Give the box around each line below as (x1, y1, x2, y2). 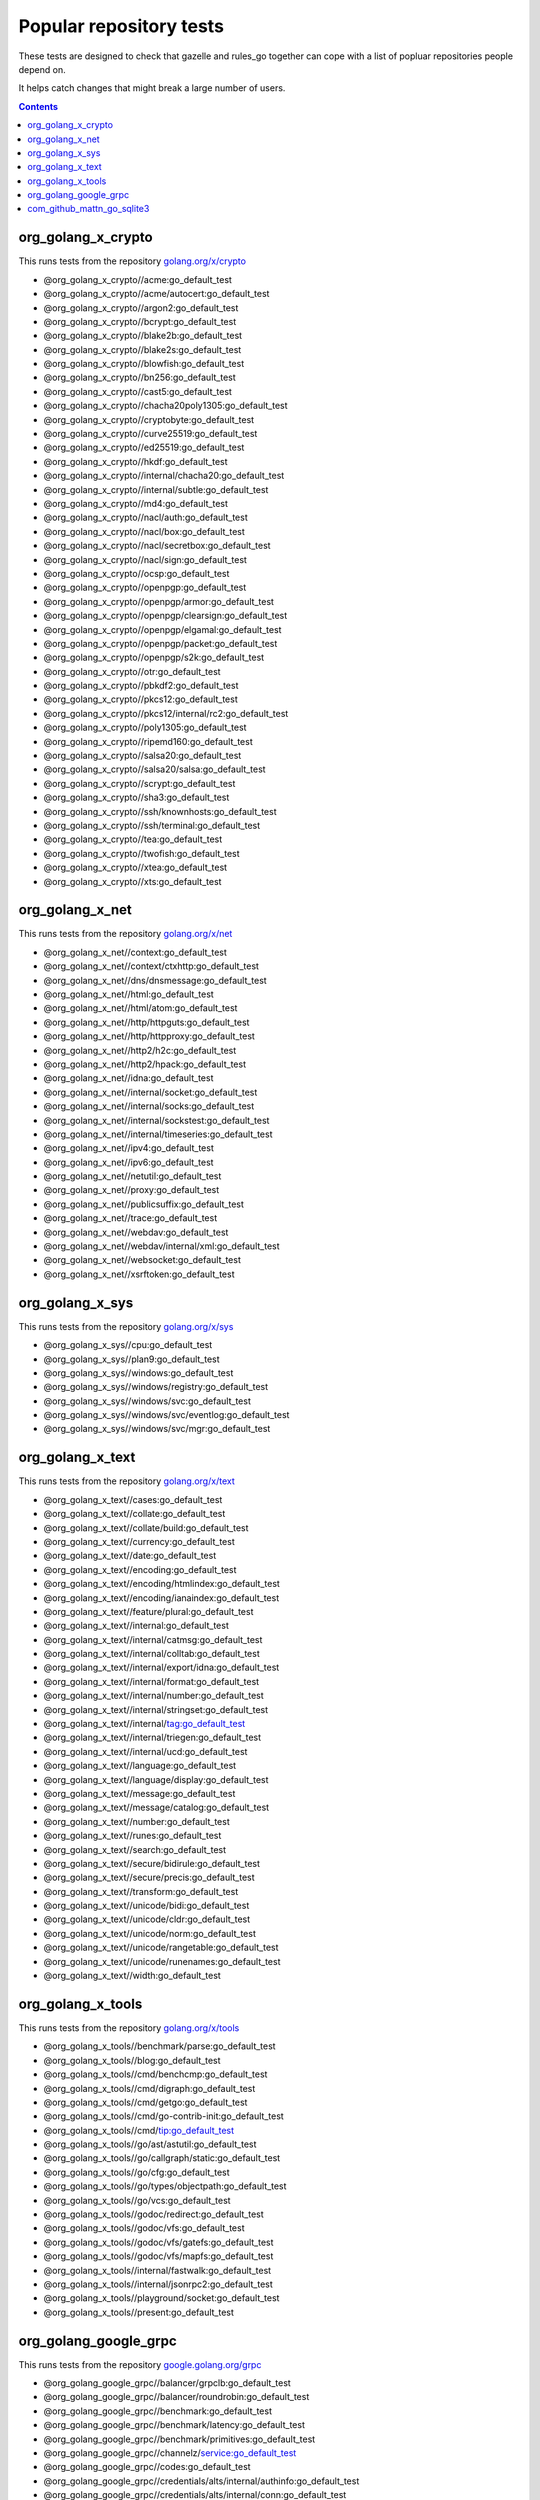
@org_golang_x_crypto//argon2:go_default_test (43, 301, 239, 314)
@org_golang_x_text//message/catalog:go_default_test (43, 1801, 270, 1814)
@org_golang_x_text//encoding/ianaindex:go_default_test (43, 1591, 280, 1604)
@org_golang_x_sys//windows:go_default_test (43, 1366, 234, 1379)
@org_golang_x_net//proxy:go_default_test (43, 1184, 220, 1196)
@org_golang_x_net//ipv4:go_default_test (43, 1142, 214, 1154)
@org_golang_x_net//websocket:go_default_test (43, 1254, 242, 1266)
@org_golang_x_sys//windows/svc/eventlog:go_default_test (43, 1409, 290, 1421)
